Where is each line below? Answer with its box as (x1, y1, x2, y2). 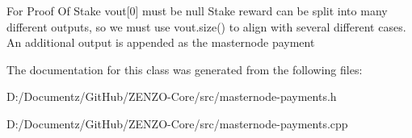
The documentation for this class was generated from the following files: (6, 61, 363, 77)
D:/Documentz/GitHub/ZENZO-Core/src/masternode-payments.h (6, 88, 337, 105)
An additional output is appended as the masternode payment (6, 34, 315, 51)
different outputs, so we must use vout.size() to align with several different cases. (6, 18, 406, 35)
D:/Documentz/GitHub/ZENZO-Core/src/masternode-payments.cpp (6, 115, 348, 132)
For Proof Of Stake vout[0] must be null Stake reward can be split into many (6, 2, 388, 19)
